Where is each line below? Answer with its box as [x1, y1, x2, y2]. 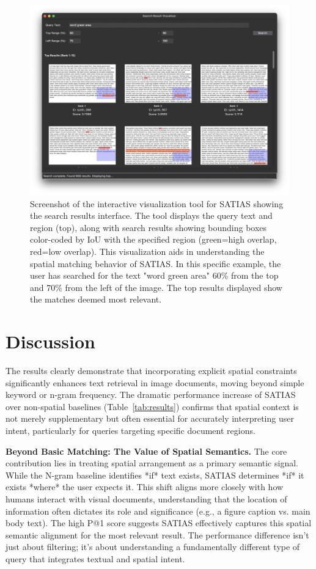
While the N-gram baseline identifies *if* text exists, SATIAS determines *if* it [6, 468, 304, 481]
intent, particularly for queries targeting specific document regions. [6, 424, 255, 436]
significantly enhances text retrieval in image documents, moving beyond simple [6, 376, 304, 389]
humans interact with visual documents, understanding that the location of [6, 492, 287, 505]
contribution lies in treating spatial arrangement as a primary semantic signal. [6, 457, 298, 469]
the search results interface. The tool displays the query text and [30, 209, 273, 222]
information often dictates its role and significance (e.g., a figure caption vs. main [6, 504, 310, 517]
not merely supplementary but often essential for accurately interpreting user [6, 412, 294, 425]
